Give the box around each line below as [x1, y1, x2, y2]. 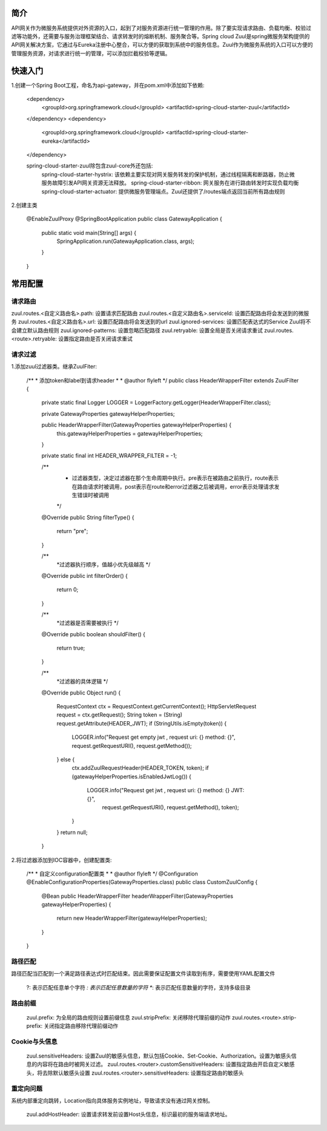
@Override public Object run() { [41, 689, 121, 696]
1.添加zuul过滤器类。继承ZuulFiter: [11, 363, 97, 370]
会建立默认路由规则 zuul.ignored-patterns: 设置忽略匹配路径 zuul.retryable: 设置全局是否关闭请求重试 [11, 327, 263, 334]
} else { [56, 756, 75, 763]
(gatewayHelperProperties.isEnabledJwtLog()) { [71, 773, 192, 780]
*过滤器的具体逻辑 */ [56, 678, 108, 685]
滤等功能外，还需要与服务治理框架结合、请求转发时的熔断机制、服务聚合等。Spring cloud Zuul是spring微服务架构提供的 [11, 32, 310, 39]
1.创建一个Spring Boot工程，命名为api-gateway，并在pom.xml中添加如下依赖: [11, 81, 205, 89]
